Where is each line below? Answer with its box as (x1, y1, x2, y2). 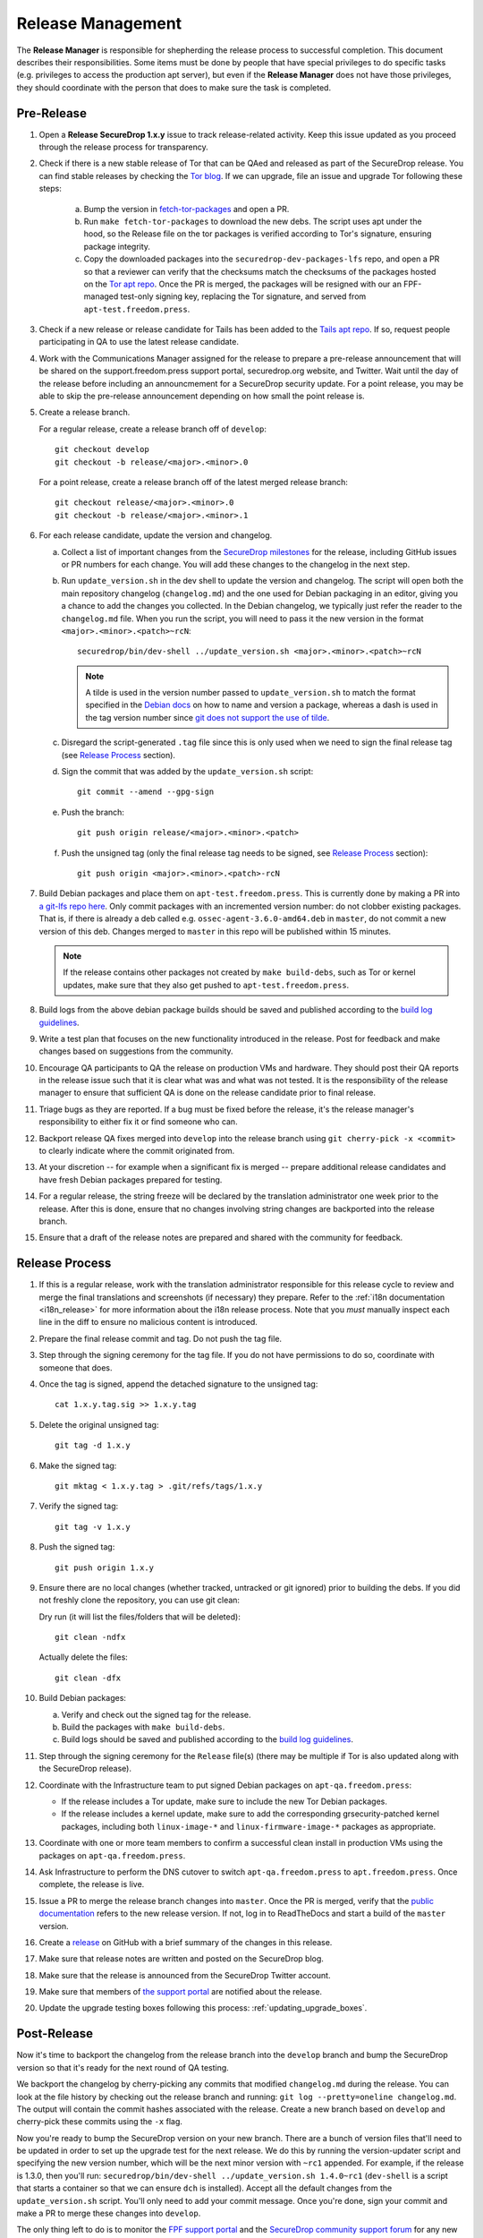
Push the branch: (61, 807, 125, 817)
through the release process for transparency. (38, 141, 209, 152)
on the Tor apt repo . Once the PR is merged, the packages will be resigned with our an (83, 278, 402, 289)
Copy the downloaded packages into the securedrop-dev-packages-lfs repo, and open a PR (83, 253, 440, 264)
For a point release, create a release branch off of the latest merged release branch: (38, 477, 349, 487)
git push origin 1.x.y (55, 1562, 155, 1573)
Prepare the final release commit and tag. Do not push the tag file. (38, 1333, 282, 1344)
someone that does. (38, 1362, 113, 1373)
